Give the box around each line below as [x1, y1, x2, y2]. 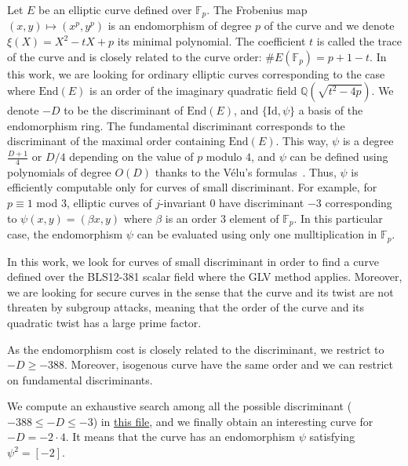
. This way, [275, 133, 329, 149]
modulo [206, 148, 242, 165]
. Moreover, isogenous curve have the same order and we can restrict [64, 356, 394, 373]
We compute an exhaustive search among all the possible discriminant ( [7, 398, 352, 414]
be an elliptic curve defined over [38, 2, 192, 17]
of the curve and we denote [264, 17, 395, 34]
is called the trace [316, 33, 402, 49]
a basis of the [298, 102, 363, 118]
